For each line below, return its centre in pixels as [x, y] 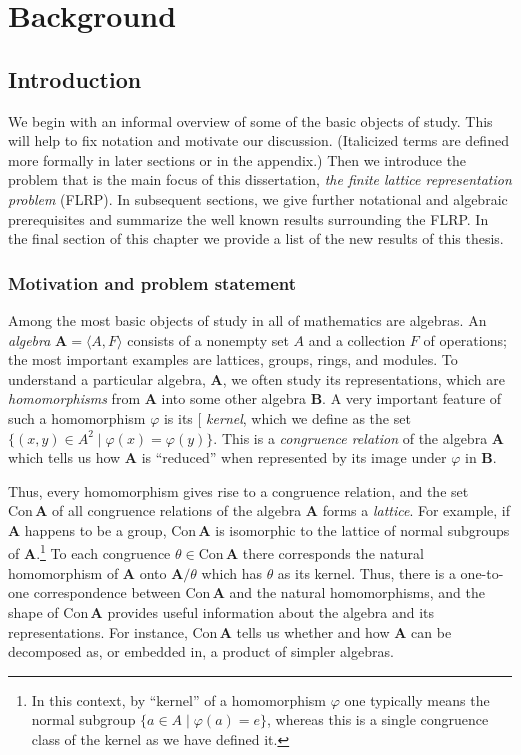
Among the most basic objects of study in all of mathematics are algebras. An [247, 319]
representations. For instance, [98, 631]
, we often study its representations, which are [364, 378]
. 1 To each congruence [103, 552]
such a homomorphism [77, 417]
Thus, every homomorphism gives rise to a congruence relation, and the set [238, 490]
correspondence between [107, 592]
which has [231, 572]
